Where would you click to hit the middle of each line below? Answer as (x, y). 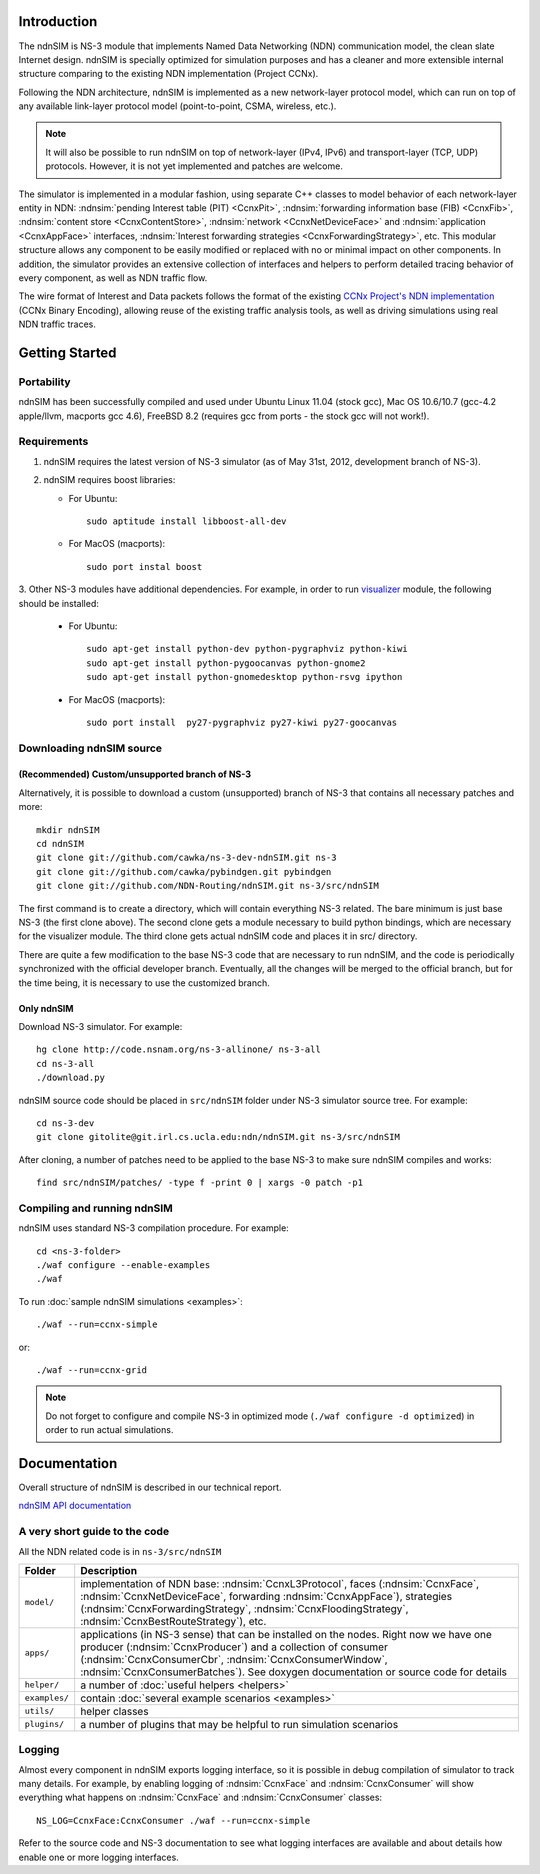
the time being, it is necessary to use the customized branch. (144, 982)
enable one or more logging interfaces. (98, 1857)
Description (109, 1570)
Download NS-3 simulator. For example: (100, 1026)
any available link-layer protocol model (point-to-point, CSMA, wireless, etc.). (177, 106)
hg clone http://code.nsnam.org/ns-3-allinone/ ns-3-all (179, 1049)
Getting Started (67, 352)
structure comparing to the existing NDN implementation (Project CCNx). (168, 74)
